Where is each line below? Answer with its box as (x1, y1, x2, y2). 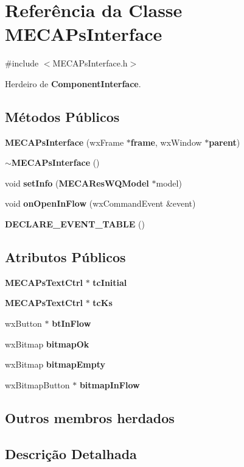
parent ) (209, 135, 240, 148)
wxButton (5, 317, 42, 330)
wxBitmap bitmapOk (5, 337, 89, 350)
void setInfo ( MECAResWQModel (5, 176, 149, 189)
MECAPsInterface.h (52, 57, 128, 70)
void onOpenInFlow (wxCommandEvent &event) (5, 197, 196, 210)
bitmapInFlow (79, 378, 140, 391)
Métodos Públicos (5, 107, 120, 126)
